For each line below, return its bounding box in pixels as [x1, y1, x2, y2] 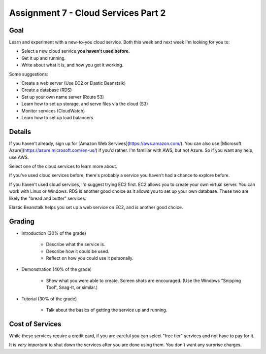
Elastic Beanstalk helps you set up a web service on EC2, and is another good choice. [9, 205, 183, 210]
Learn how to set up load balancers [21, 114, 94, 120]
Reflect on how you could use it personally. [46, 255, 134, 261]
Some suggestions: [9, 71, 49, 77]
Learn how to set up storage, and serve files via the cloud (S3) [21, 101, 148, 107]
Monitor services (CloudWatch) [21, 107, 85, 113]
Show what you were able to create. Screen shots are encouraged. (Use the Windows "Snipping [46, 278, 241, 283]
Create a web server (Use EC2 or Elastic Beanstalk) [21, 80, 126, 86]
